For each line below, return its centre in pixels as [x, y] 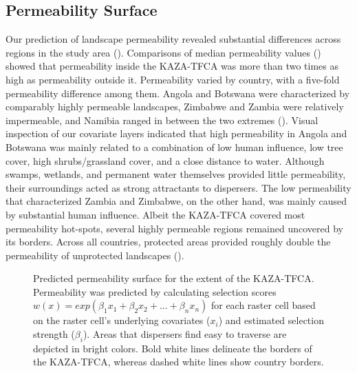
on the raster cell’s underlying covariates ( [122, 320]
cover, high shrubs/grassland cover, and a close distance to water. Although [165, 160]
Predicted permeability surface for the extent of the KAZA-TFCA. [174, 278]
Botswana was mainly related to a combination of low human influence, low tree [174, 147]
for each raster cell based [263, 305]
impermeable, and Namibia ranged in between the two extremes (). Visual [162, 120]
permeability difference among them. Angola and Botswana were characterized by [178, 93]
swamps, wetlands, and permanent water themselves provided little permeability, [176, 174]
